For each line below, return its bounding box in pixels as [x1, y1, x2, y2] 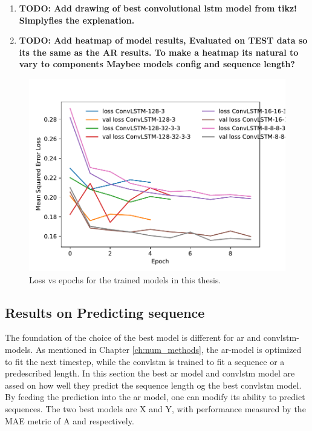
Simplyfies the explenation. [19, 13, 135, 26]
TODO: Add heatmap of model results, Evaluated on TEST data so [19, 34, 308, 47]
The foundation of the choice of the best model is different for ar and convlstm [5, 331, 297, 344]
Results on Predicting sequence [5, 303, 205, 321]
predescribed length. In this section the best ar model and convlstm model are [5, 367, 295, 380]
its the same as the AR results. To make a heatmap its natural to [19, 45, 299, 58]
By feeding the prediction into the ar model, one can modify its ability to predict [5, 390, 305, 403]
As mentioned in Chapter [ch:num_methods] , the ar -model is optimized [36, 343, 302, 355]
